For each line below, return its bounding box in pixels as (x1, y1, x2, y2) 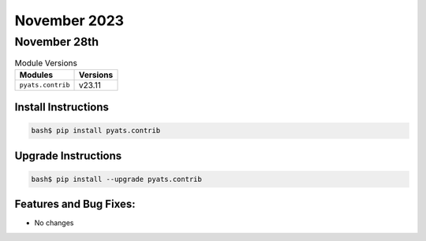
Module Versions (14, 57, 78, 69)
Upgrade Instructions (14, 149, 122, 162)
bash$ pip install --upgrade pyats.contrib (31, 174, 203, 184)
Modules (19, 69, 54, 80)
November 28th (14, 35, 99, 49)
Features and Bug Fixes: (14, 198, 136, 211)
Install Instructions (14, 101, 110, 114)
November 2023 (14, 12, 125, 29)
